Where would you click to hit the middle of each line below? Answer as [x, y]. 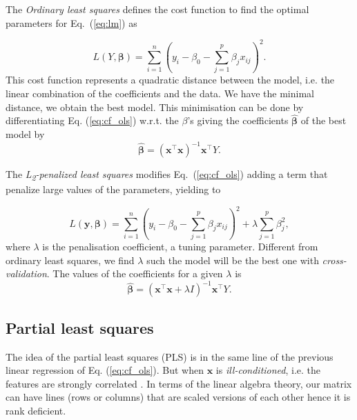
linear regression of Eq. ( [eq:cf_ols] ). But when [105, 370]
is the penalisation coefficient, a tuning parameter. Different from [180, 247]
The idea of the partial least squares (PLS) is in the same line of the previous [170, 356]
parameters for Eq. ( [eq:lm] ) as [71, 22]
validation [26, 273]
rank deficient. [36, 410]
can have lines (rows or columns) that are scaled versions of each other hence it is [178, 397]
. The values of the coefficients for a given [135, 273]
